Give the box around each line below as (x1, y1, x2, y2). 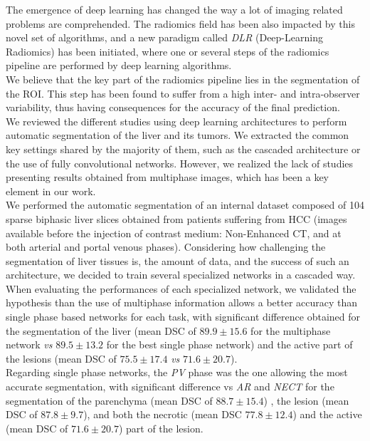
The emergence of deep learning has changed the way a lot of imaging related (6, 2, 343, 16)
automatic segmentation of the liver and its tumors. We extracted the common (6, 128, 349, 142)
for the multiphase (250, 323, 331, 338)
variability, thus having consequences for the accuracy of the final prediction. (6, 100, 340, 115)
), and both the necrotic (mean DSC (83, 407, 242, 422)
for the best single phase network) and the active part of (106, 337, 353, 352)
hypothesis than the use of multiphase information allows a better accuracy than (6, 295, 358, 310)
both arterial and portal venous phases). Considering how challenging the (6, 239, 326, 254)
